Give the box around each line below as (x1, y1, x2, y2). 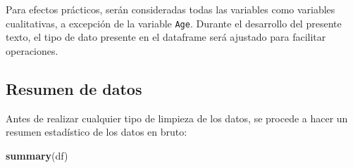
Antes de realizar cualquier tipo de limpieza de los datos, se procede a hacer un (6, 110, 348, 125)
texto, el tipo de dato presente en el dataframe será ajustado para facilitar (6, 30, 326, 44)
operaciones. (6, 43, 58, 58)
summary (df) (6, 148, 68, 162)
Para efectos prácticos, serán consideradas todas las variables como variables (6, 2, 335, 16)
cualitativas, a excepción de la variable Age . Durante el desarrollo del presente (6, 15, 342, 30)
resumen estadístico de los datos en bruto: (6, 124, 187, 139)
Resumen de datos (6, 77, 142, 99)
